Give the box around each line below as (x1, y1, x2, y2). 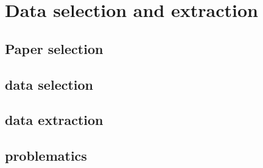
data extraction (5, 110, 103, 129)
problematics (5, 146, 87, 165)
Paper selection (5, 39, 103, 58)
